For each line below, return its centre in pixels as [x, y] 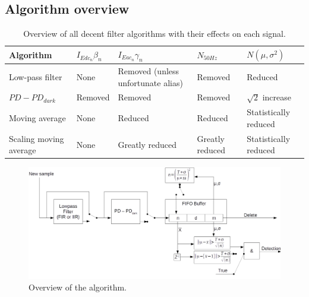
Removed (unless [149, 71]
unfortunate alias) [150, 82]
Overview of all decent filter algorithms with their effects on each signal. [154, 34]
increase [277, 97]
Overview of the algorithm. [78, 287]
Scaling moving [37, 138]
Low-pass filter [36, 76]
